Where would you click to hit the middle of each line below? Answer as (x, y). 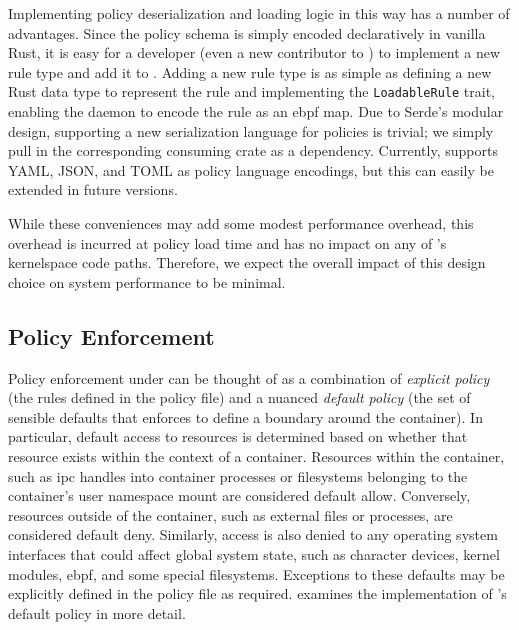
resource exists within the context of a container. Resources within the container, (256, 455)
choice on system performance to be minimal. (147, 281)
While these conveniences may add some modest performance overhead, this (241, 223)
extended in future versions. (93, 189)
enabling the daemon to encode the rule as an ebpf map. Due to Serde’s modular (256, 111)
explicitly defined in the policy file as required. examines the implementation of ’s (257, 593)
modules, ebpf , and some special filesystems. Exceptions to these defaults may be (256, 573)
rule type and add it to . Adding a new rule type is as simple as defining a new (250, 71)
